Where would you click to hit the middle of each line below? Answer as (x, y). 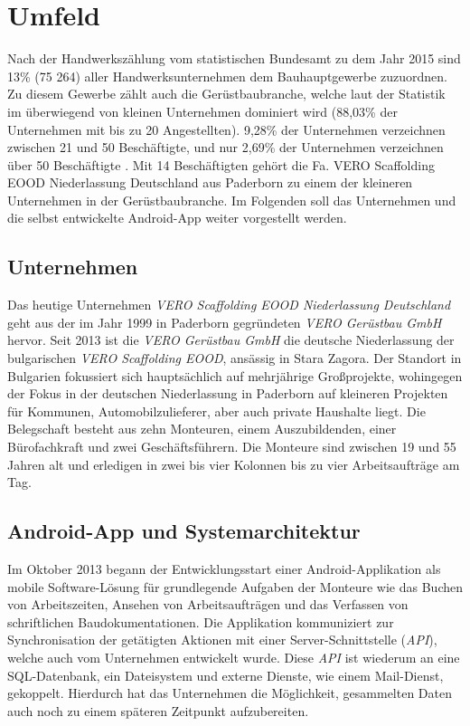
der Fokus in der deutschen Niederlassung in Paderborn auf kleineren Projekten (228, 393)
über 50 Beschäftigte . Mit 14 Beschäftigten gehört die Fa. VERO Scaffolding (221, 164)
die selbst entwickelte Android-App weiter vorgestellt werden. (177, 218)
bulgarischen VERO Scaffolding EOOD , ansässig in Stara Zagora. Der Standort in (235, 358)
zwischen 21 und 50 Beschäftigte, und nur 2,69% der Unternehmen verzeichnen (226, 147)
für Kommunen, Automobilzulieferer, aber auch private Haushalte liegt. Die (216, 411)
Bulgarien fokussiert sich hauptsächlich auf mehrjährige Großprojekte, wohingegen (235, 375)
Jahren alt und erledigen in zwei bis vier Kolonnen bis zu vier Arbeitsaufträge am (234, 464)
